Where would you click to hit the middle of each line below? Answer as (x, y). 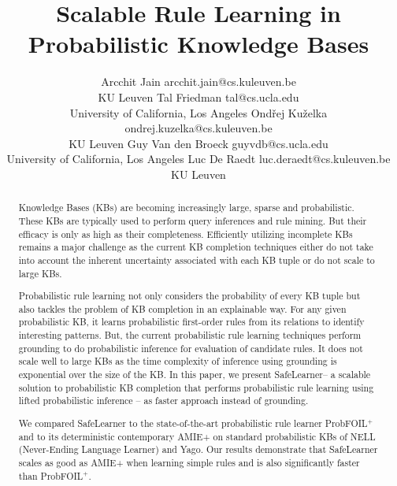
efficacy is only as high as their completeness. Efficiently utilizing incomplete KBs (186, 234)
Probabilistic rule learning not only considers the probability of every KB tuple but (189, 296)
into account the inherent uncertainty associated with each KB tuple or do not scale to (197, 260)
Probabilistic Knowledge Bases (198, 44)
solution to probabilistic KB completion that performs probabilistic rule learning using (196, 387)
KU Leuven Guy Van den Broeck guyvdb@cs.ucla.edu (198, 143)
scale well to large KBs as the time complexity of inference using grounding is (178, 361)
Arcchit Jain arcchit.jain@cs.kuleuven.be (198, 82)
